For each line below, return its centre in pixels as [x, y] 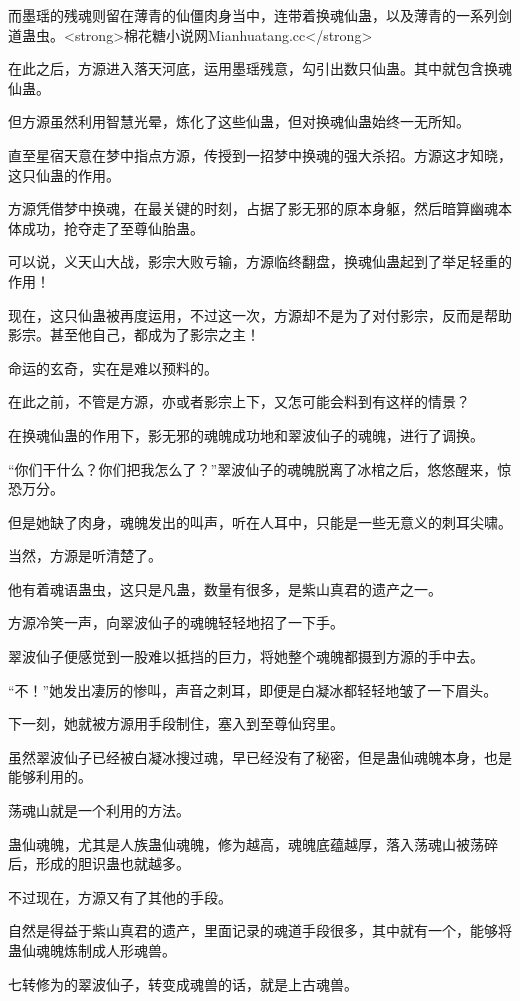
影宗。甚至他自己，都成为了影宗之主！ [134, 334]
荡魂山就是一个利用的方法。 [99, 810]
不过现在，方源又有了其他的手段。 [120, 896]
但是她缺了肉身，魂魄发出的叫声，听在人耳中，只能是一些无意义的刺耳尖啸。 [260, 521]
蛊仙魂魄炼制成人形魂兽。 [92, 950]
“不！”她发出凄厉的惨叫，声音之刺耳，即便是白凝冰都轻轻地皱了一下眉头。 [253, 689]
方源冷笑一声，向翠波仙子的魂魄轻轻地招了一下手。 [176, 622]
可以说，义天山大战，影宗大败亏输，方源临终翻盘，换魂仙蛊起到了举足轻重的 [260, 261]
